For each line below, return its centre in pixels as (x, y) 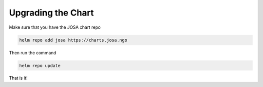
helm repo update (40, 65)
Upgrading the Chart (51, 13)
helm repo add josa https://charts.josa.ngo (73, 40)
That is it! (18, 78)
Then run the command (33, 52)
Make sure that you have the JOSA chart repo (55, 27)
